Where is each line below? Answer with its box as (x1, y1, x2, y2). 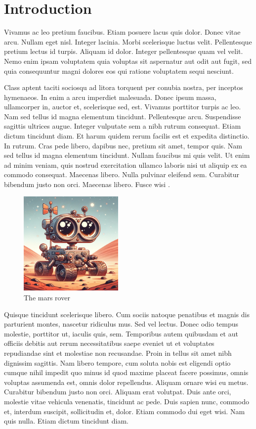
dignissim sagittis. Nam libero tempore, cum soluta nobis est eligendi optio (4, 357, 231, 368)
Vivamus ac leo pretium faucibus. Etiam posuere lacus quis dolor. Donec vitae (4, 27, 241, 37)
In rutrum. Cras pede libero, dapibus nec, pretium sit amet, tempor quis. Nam (4, 140, 243, 150)
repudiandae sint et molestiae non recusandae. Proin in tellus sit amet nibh (4, 347, 232, 358)
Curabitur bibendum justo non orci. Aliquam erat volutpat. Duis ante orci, (4, 386, 231, 397)
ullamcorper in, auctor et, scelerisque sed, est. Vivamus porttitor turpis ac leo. (4, 101, 241, 112)
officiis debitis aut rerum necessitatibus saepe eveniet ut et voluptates (4, 338, 214, 348)
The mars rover (24, 292, 70, 303)
